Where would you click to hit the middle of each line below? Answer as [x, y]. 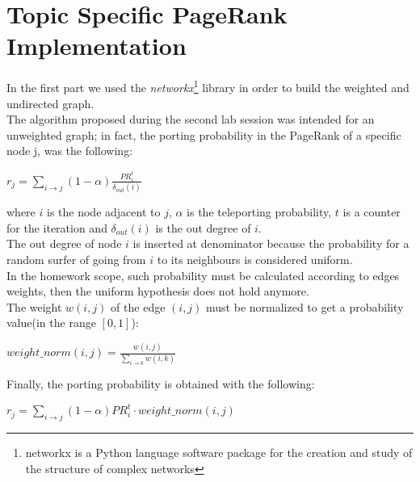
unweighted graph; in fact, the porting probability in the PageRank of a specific [204, 134]
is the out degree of [203, 227]
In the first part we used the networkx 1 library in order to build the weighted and [208, 86]
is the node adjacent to [103, 212]
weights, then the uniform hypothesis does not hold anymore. [158, 291]
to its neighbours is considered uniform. [255, 259]
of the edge [138, 306]
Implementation [97, 46]
